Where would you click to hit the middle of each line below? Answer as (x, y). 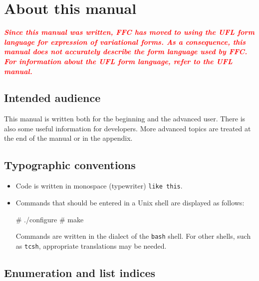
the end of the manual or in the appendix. (68, 138)
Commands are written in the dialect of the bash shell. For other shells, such (133, 236)
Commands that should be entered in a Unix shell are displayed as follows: (130, 202)
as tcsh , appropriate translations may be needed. (91, 245)
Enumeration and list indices (80, 272)
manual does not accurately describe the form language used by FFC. (126, 51)
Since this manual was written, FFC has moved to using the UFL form (129, 32)
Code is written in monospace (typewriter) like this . (99, 186)
